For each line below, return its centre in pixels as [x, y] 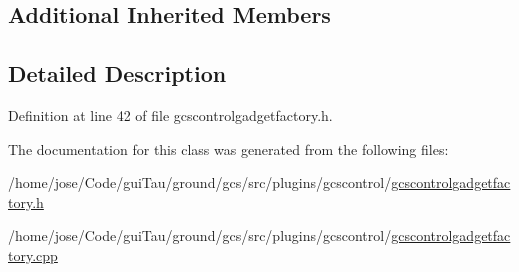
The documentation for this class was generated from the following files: [228, 148]
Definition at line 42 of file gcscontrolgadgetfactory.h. [170, 114]
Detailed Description [117, 73]
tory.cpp [33, 254]
